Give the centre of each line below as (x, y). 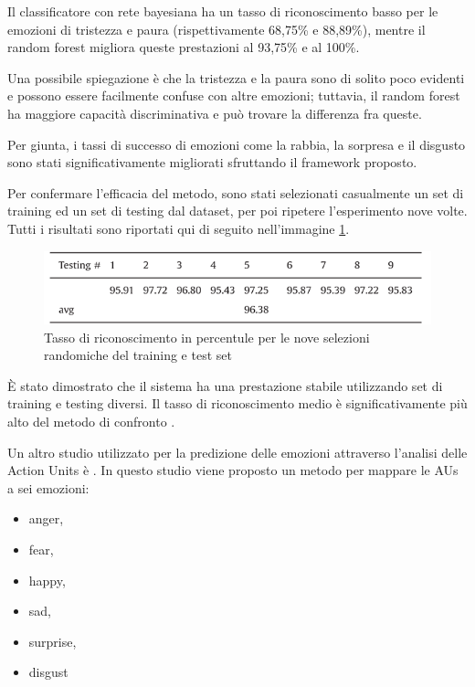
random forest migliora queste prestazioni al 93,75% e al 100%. (184, 47)
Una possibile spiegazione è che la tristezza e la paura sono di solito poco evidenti (236, 77)
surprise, (53, 641)
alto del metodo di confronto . (91, 421)
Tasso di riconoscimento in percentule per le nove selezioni (207, 337)
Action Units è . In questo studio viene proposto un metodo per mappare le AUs (233, 470)
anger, (46, 518)
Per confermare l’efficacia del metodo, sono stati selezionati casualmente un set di (236, 192)
